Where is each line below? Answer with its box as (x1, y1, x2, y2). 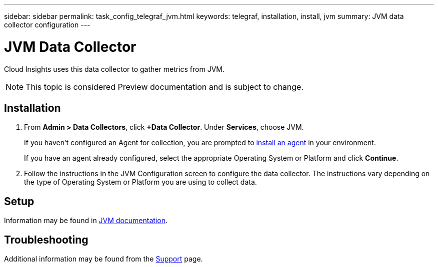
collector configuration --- (4, 20, 90, 29)
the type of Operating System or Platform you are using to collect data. (24, 178, 257, 187)
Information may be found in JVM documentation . (4, 216, 167, 225)
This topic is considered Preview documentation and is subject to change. (25, 81, 304, 92)
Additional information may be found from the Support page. (4, 255, 203, 264)
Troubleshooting (4, 233, 88, 246)
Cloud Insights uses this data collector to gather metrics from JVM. (4, 64, 224, 73)
